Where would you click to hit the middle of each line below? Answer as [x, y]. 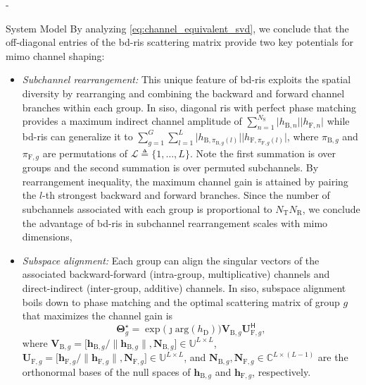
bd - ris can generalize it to [77, 136]
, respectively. [282, 371]
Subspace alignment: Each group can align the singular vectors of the [171, 260]
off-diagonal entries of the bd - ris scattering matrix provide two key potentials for [180, 42]
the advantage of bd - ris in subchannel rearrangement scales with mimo [175, 222]
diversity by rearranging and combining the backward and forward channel [183, 93]
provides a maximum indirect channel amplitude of [132, 121]
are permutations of [85, 153]
